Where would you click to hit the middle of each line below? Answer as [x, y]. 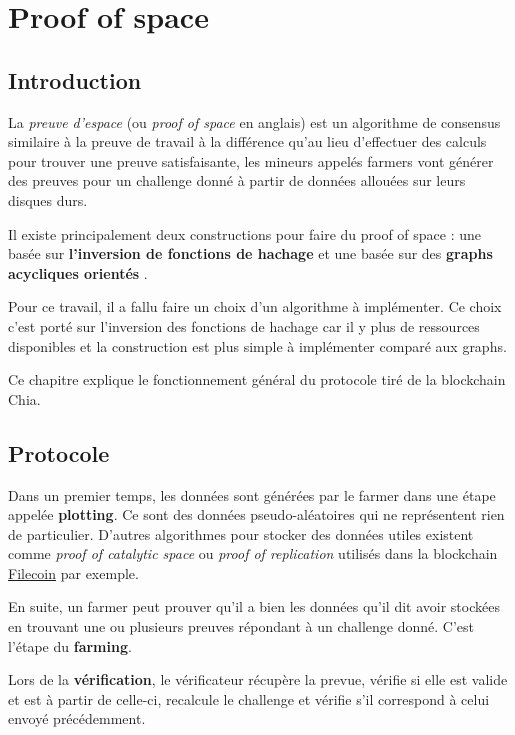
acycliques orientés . [78, 272]
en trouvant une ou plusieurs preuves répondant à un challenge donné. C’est [241, 626]
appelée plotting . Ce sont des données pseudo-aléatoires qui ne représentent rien [256, 514]
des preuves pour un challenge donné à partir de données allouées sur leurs [237, 180]
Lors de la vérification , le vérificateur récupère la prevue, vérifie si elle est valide [258, 679]
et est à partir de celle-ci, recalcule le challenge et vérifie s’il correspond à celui [249, 698]
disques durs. [48, 199]
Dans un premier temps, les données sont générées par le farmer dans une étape [252, 494]
